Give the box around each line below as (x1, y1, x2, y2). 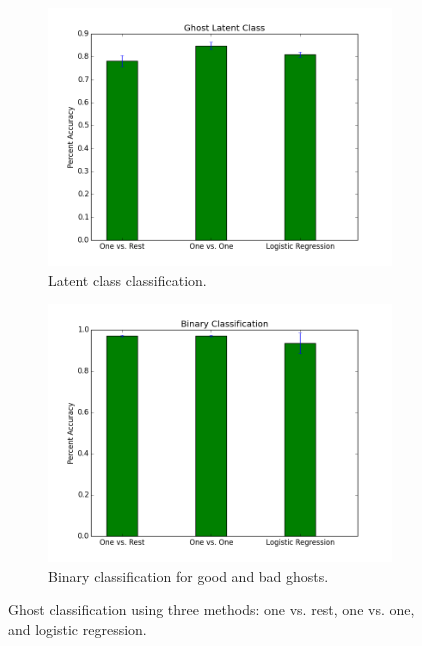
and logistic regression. (8, 618, 147, 639)
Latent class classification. (48, 269, 207, 290)
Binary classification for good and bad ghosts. (48, 565, 329, 586)
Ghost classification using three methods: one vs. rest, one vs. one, (8, 599, 415, 620)
